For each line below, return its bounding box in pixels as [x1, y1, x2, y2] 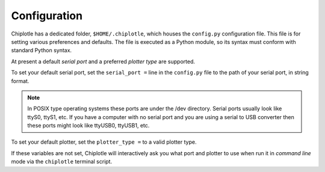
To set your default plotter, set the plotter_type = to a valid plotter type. [11, 138, 197, 146]
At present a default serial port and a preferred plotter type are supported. [11, 58, 196, 65]
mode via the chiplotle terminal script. [11, 158, 113, 165]
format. [11, 77, 29, 84]
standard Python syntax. [11, 47, 72, 54]
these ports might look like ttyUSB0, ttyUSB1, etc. [27, 122, 150, 129]
